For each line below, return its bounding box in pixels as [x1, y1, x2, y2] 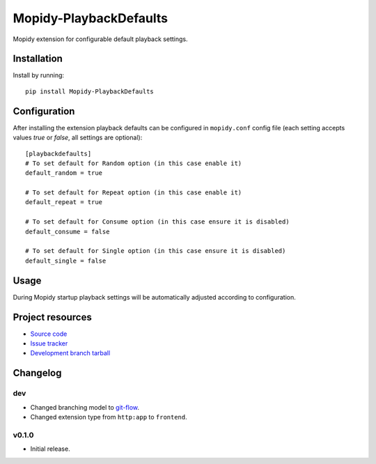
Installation [13, 53, 63, 65]
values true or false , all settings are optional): [13, 133, 143, 142]
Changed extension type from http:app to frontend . [30, 412, 187, 421]
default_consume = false [25, 227, 110, 235]
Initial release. [30, 444, 70, 453]
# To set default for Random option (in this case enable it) [25, 159, 242, 167]
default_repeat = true [25, 199, 103, 206]
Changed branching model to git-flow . [30, 403, 139, 411]
